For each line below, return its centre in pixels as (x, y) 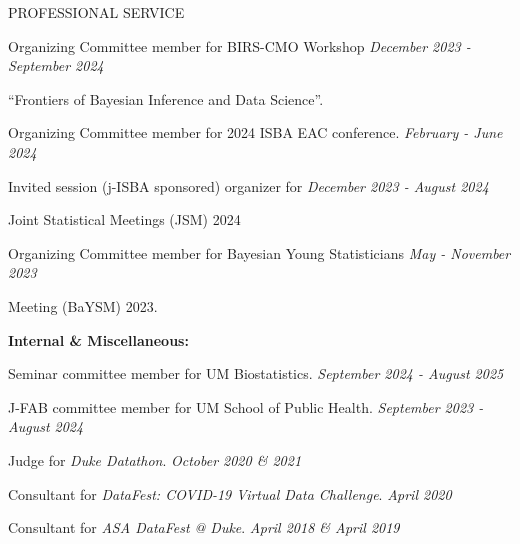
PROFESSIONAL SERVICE (96, 12)
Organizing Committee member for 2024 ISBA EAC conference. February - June (255, 132)
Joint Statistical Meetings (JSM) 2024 (124, 219)
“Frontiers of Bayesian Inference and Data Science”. (166, 98)
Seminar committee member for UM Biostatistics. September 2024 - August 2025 (256, 373)
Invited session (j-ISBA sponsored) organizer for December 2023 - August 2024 (248, 185)
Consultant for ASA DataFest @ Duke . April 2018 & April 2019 (204, 527)
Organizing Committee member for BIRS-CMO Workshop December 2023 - (239, 45)
